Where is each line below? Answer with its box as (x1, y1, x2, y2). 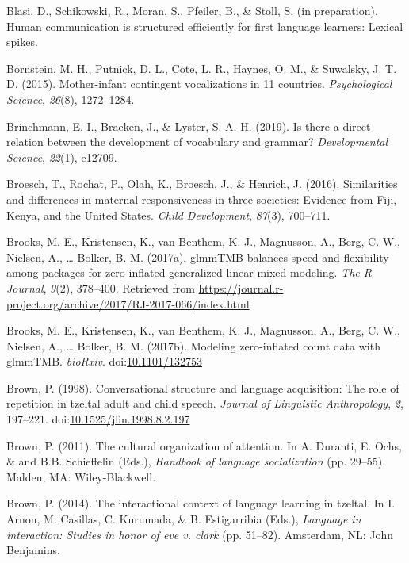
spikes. (6, 33, 38, 50)
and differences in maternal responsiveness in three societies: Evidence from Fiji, (6, 190, 397, 207)
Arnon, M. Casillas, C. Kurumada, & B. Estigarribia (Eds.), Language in (6, 511, 361, 527)
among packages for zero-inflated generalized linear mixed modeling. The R (6, 264, 373, 281)
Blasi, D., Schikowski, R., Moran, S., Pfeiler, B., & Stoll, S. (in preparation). (6, 2, 378, 18)
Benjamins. (6, 542, 60, 558)
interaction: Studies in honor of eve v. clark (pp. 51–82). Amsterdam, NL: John (6, 526, 394, 542)
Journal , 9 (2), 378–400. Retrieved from (6, 279, 195, 296)
